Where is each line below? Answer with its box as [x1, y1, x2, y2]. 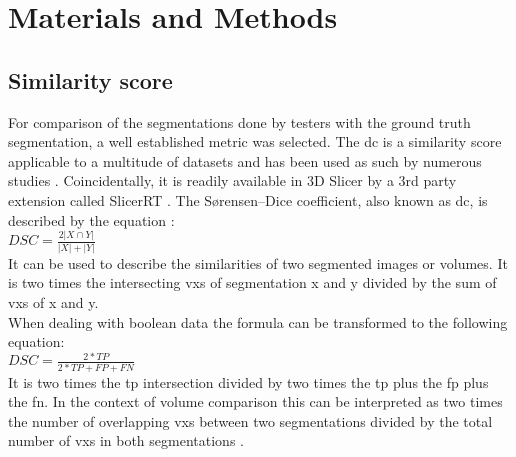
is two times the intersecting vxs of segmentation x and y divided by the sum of [8, 272, 497, 293]
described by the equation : [8, 209, 175, 230]
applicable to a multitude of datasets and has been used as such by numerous [8, 150, 482, 171]
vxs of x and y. [8, 291, 99, 312]
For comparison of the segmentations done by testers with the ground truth [8, 111, 471, 132]
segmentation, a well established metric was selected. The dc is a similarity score [8, 131, 502, 152]
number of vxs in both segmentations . [8, 430, 244, 451]
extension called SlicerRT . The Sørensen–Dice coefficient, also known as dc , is [8, 189, 488, 210]
